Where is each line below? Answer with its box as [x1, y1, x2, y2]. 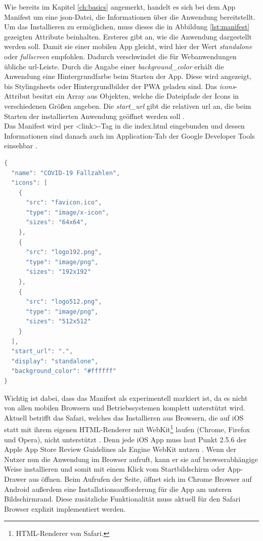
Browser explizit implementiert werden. [4, 503, 126, 514]
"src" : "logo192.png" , [25, 248, 102, 256]
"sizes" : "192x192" [25, 268, 91, 276]
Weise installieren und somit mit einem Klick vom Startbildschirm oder [4, 464, 225, 474]
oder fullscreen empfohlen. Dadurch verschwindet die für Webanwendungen [4, 51, 237, 61]
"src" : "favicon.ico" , [25, 199, 102, 206]
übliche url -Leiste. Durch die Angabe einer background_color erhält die [4, 61, 224, 71]
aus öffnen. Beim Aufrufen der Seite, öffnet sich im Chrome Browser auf [28, 473, 252, 484]
